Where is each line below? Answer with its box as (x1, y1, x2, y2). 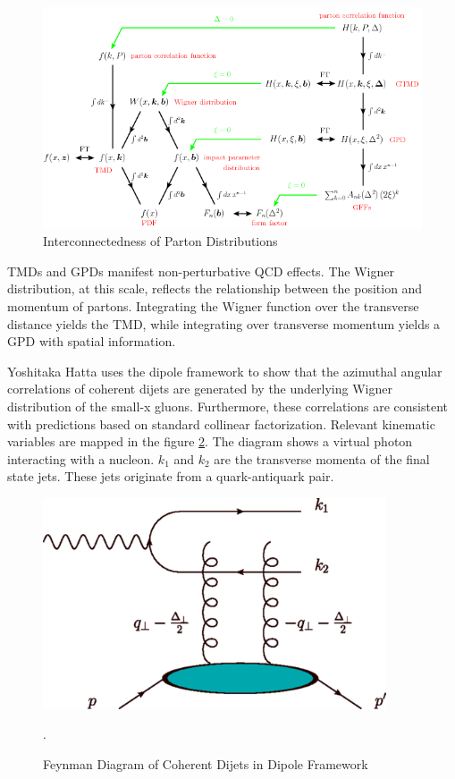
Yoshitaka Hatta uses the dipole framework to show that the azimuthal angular (7, 361, 442, 380)
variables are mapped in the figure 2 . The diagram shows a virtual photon (7, 432, 413, 451)
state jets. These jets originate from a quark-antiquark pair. (7, 467, 334, 486)
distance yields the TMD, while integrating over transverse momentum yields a (7, 314, 441, 333)
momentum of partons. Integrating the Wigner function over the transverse (7, 296, 419, 315)
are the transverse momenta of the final (214, 449, 430, 468)
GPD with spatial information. (7, 332, 176, 351)
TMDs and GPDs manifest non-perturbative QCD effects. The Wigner (7, 261, 394, 280)
